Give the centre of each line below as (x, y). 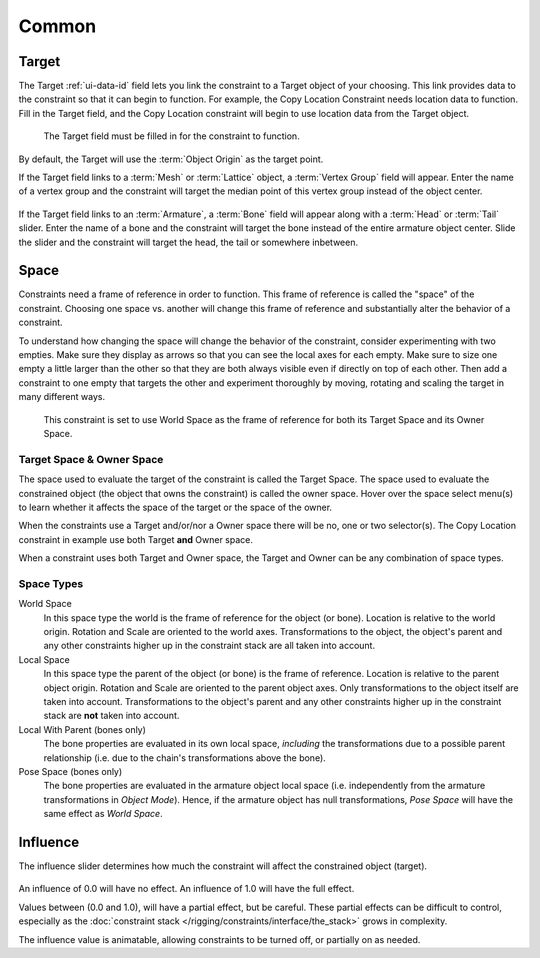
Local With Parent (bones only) (82, 729)
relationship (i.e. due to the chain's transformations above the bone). (185, 757)
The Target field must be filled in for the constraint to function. (171, 136)
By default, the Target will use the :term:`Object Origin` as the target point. (171, 159)
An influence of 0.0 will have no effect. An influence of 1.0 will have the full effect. (186, 889)
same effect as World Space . (103, 814)
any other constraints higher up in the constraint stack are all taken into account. (209, 646)
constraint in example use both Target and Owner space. (136, 539)
